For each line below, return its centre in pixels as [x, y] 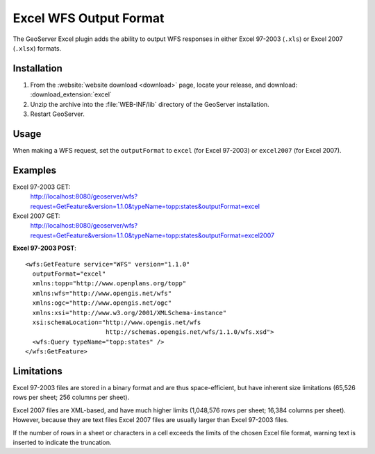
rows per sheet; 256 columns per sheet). [71, 397]
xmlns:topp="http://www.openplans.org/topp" [109, 284]
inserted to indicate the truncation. [62, 442]
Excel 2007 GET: [36, 216]
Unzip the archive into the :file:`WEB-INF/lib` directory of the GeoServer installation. [150, 104]
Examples [35, 170]
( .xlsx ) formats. [37, 48]
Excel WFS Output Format [89, 18]
